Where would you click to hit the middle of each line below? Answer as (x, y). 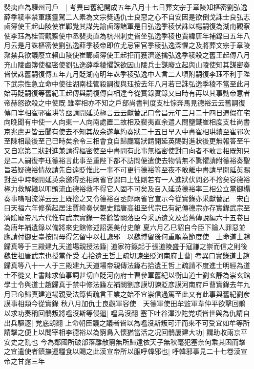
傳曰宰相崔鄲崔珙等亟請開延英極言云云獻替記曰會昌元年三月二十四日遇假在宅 (127, 112)
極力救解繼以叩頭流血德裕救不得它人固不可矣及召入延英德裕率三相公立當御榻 (127, 189)
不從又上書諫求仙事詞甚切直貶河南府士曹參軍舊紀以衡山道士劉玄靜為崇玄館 (130, 275)
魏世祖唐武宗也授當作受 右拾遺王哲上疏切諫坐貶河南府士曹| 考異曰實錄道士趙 (127, 256)
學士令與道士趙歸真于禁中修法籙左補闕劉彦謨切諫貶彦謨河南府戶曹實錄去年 (124, 284)
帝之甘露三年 (24, 360)
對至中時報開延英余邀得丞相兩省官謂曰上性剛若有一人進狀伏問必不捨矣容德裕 (127, 179)
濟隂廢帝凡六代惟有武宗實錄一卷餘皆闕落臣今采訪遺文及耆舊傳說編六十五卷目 (127, 217)
